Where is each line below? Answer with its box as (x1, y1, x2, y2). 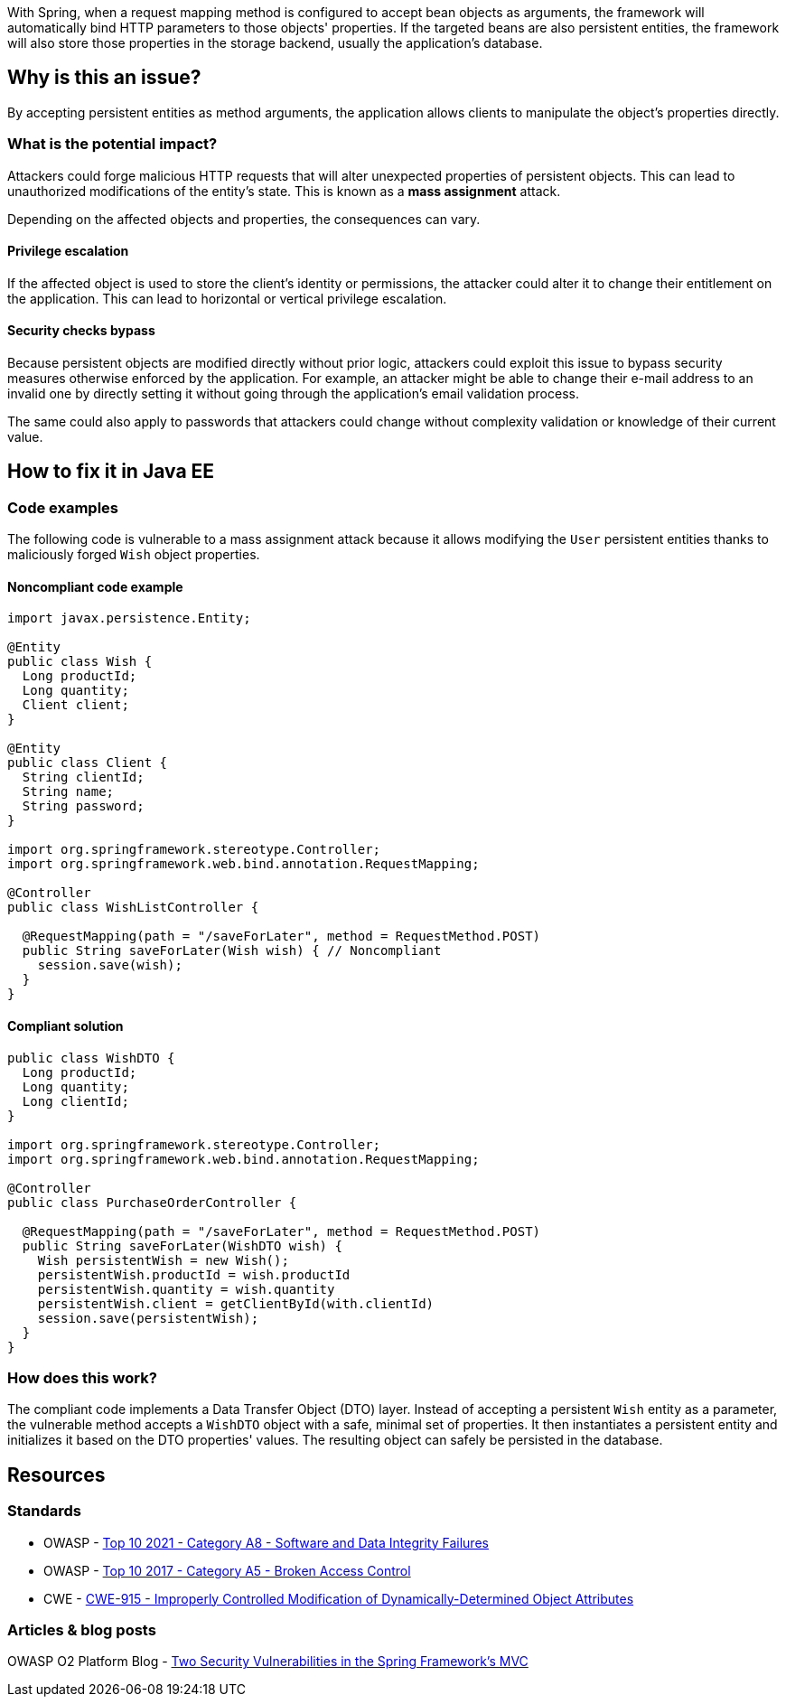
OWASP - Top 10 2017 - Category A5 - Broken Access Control (43, 1562, 411, 1578)
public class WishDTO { (7, 1050, 175, 1065)
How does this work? (7, 1369, 157, 1388)
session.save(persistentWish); (37, 1310, 259, 1325)
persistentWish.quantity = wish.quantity (37, 1281, 335, 1297)
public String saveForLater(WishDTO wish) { (22, 1238, 342, 1253)
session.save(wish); (37, 958, 182, 973)
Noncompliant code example (7, 578, 183, 595)
